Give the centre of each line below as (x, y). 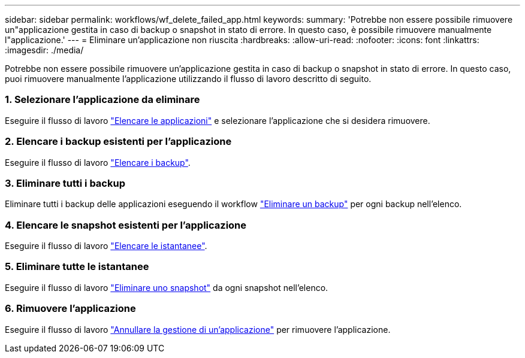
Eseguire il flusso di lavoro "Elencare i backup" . (98, 162)
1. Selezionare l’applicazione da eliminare (102, 100)
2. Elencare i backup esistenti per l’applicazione (118, 142)
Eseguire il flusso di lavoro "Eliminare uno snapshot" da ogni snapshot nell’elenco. (167, 287)
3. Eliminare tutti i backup (65, 183)
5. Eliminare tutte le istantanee (77, 267)
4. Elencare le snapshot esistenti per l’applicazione (126, 225)
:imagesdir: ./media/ (44, 50)
